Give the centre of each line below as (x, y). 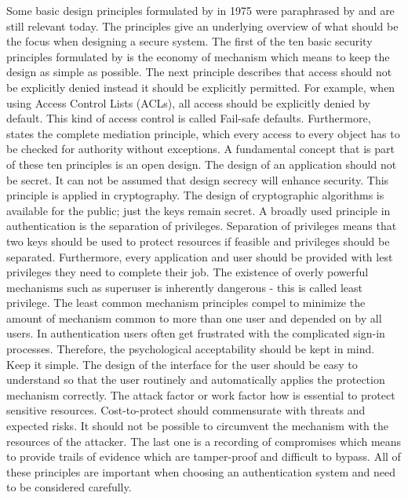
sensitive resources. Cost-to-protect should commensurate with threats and (186, 410)
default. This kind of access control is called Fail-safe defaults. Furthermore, (189, 118)
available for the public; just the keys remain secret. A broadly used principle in (199, 210)
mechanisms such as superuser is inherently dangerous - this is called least (185, 287)
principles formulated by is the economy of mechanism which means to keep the (198, 56)
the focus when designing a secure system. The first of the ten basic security (189, 41)
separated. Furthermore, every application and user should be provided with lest (200, 256)
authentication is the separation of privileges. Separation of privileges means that (202, 226)
